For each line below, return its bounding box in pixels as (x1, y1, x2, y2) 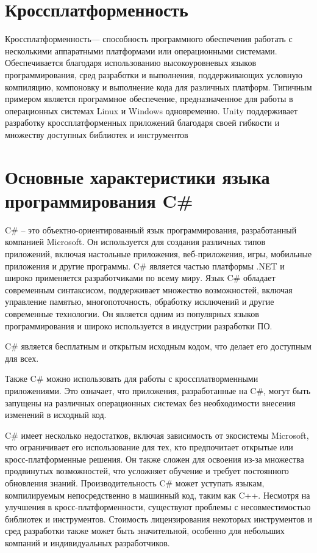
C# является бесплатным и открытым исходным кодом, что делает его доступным (5, 340, 312, 353)
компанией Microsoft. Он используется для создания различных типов (5, 235, 266, 248)
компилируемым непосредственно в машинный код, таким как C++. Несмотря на (5, 488, 310, 501)
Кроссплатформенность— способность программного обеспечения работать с (5, 32, 293, 45)
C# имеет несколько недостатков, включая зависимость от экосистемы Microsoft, (5, 428, 309, 441)
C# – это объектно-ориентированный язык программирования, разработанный (5, 223, 297, 236)
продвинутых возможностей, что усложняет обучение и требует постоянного (5, 464, 289, 477)
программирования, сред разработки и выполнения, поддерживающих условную (5, 68, 302, 81)
